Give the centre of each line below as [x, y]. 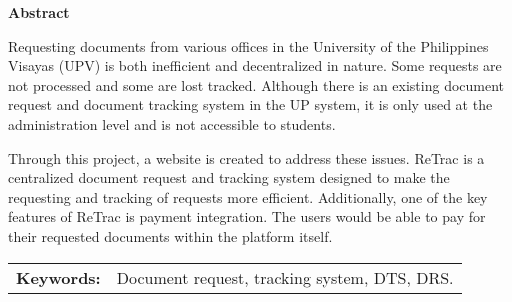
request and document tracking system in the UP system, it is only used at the [250, 104]
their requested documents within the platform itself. [170, 235]
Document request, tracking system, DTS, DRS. [285, 277]
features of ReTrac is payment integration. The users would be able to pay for [247, 216]
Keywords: [58, 277]
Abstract [39, 12]
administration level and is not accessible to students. [172, 123]
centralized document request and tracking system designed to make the [229, 177]
